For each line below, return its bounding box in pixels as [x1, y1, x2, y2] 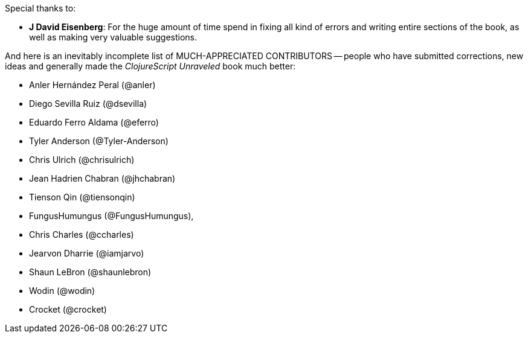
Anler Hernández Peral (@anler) [29, 80, 156, 90]
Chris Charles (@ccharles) [29, 229, 134, 240]
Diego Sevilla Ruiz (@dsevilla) [29, 98, 147, 109]
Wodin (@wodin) [29, 285, 95, 296]
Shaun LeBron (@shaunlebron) [29, 267, 152, 277]
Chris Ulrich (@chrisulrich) [29, 155, 135, 165]
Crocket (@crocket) [29, 304, 107, 314]
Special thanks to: [5, 3, 76, 13]
